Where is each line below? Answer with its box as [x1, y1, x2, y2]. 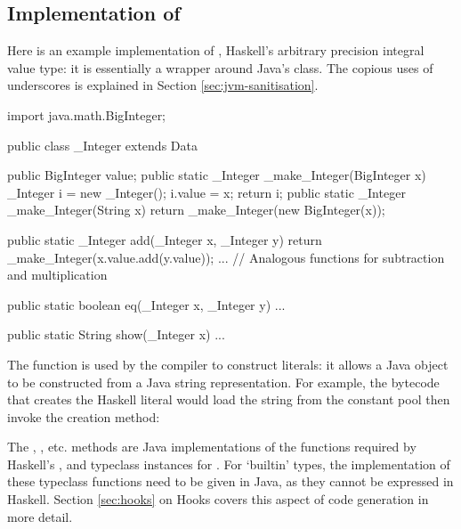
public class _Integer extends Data [7, 135, 198, 154]
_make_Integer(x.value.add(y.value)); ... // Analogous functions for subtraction [7, 248, 445, 266]
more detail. [7, 507, 73, 525]
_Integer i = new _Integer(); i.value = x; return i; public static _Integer [7, 183, 406, 201]
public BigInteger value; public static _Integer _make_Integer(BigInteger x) [7, 166, 426, 184]
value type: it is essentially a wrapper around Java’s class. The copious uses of [7, 58, 433, 77]
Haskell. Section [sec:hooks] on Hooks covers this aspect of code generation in [7, 490, 429, 509]
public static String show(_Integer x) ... [7, 325, 225, 344]
